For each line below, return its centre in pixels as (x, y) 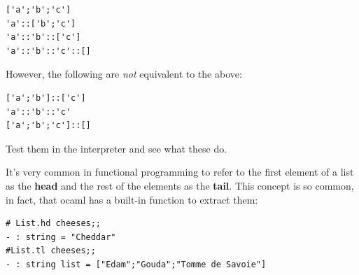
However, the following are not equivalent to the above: (124, 74)
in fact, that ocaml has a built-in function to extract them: (132, 199)
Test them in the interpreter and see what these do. (117, 148)
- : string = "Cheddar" (61, 237)
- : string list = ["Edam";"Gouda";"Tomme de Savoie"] (136, 264)
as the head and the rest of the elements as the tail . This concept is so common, (180, 185)
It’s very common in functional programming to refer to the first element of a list (180, 172)
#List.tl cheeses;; (51, 251)
